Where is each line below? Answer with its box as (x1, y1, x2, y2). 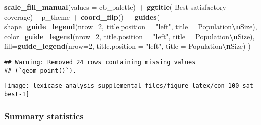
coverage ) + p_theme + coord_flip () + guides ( (4, 11, 160, 22)
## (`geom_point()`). (4, 67, 77, 74)
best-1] (4, 90, 30, 98)
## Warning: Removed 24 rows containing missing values (4, 58, 196, 66)
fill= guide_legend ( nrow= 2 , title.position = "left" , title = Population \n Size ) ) (4, 41, 251, 51)
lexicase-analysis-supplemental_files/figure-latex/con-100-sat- (33, 82, 257, 90)
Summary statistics (4, 109, 84, 122)
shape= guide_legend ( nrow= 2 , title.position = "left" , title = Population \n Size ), (4, 21, 257, 32)
